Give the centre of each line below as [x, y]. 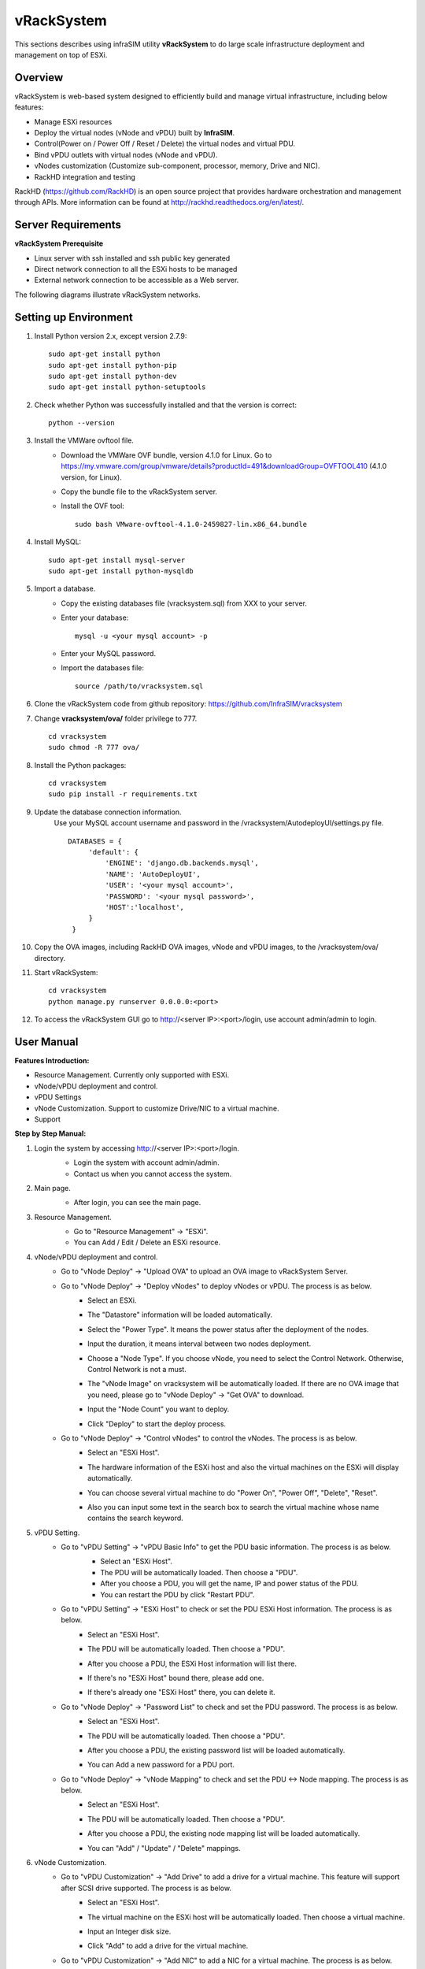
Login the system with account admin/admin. [146, 1162]
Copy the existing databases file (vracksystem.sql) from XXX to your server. [184, 603]
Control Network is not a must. [137, 1369]
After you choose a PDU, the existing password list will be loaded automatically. [216, 1750]
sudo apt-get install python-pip [113, 365]
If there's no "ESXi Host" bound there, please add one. [176, 1678]
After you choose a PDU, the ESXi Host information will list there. [192, 1663]
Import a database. [65, 589]
